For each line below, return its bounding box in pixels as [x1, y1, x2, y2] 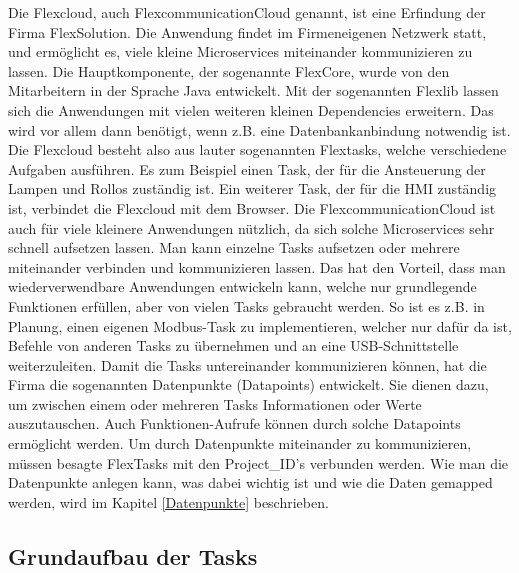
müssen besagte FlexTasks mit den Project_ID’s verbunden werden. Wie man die [8, 452, 509, 473]
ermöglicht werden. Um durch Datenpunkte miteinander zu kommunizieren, [8, 433, 472, 454]
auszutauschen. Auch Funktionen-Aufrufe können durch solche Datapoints [8, 413, 461, 434]
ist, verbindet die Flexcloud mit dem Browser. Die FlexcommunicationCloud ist [8, 197, 496, 218]
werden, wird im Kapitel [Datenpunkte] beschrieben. [8, 491, 329, 512]
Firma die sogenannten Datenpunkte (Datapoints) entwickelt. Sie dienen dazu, [8, 374, 489, 395]
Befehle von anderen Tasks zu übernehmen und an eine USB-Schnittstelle [8, 335, 459, 356]
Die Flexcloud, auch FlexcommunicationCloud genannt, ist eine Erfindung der [8, 2, 486, 22]
